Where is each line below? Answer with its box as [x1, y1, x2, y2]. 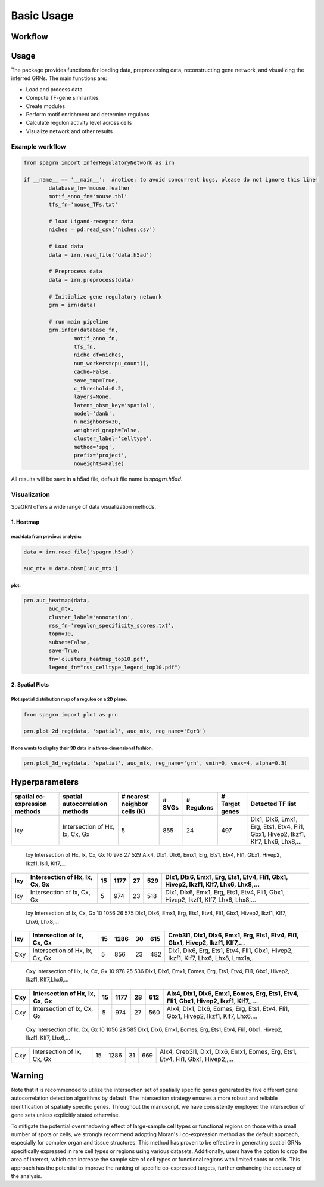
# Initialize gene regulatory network [48, 293, 162, 300]
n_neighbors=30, [73, 419, 121, 425]
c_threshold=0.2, [73, 385, 124, 392]
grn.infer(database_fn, [48, 327, 119, 334]
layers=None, [73, 393, 112, 400]
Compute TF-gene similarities [26, 94, 99, 102]
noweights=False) [73, 460, 124, 467]
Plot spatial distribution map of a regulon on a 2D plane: [11, 696, 127, 703]
